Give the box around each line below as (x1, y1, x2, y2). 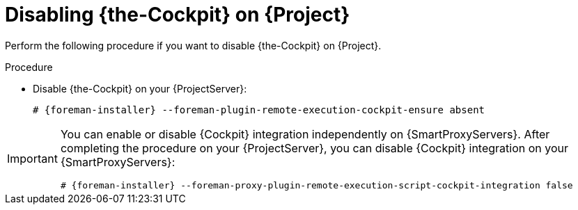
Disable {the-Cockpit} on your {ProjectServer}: (33, 82, 247, 95)
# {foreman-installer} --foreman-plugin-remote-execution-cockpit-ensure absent (33, 104, 485, 115)
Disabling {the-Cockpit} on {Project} (5, 3, 350, 26)
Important (7, 152, 58, 166)
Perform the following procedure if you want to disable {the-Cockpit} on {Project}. (5, 39, 382, 51)
